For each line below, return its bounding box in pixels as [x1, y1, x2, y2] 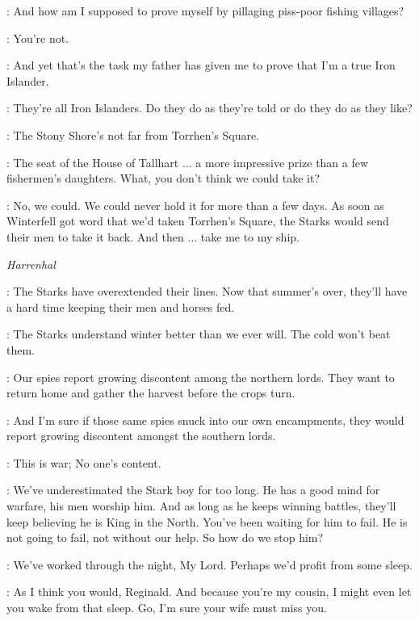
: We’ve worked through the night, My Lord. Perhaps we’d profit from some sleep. [6, 556, 413, 573]
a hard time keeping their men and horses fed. [6, 298, 235, 315]
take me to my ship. [200, 228, 300, 245]
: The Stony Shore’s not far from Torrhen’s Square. [6, 126, 260, 143]
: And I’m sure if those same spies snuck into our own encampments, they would [6, 411, 404, 428]
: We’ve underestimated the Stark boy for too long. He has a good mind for [6, 481, 380, 498]
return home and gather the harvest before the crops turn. [6, 384, 295, 401]
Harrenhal [6, 255, 56, 272]
